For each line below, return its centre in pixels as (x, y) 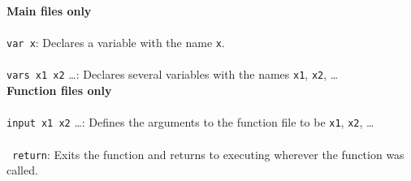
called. (22, 170)
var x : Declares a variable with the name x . (116, 43)
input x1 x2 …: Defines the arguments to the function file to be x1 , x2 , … (190, 122)
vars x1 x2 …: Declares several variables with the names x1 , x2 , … (173, 74)
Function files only (59, 90)
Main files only (49, 11)
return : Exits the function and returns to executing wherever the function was (208, 154)
